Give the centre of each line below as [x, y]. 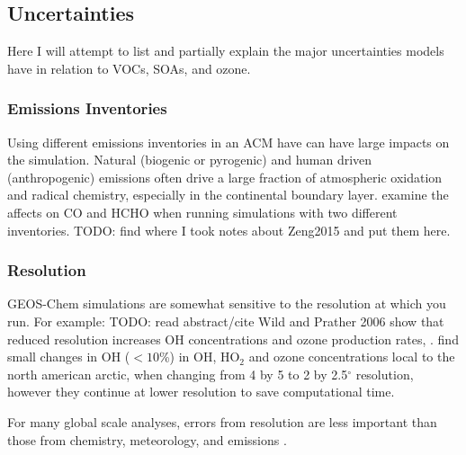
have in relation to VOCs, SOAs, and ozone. [129, 68]
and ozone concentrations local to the [352, 357]
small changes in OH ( [69, 357]
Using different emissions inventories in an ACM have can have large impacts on [229, 142]
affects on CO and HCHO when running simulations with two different [202, 212]
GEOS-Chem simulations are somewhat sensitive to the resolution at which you [227, 303]
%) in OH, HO [199, 357]
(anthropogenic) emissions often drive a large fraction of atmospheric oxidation [225, 177]
